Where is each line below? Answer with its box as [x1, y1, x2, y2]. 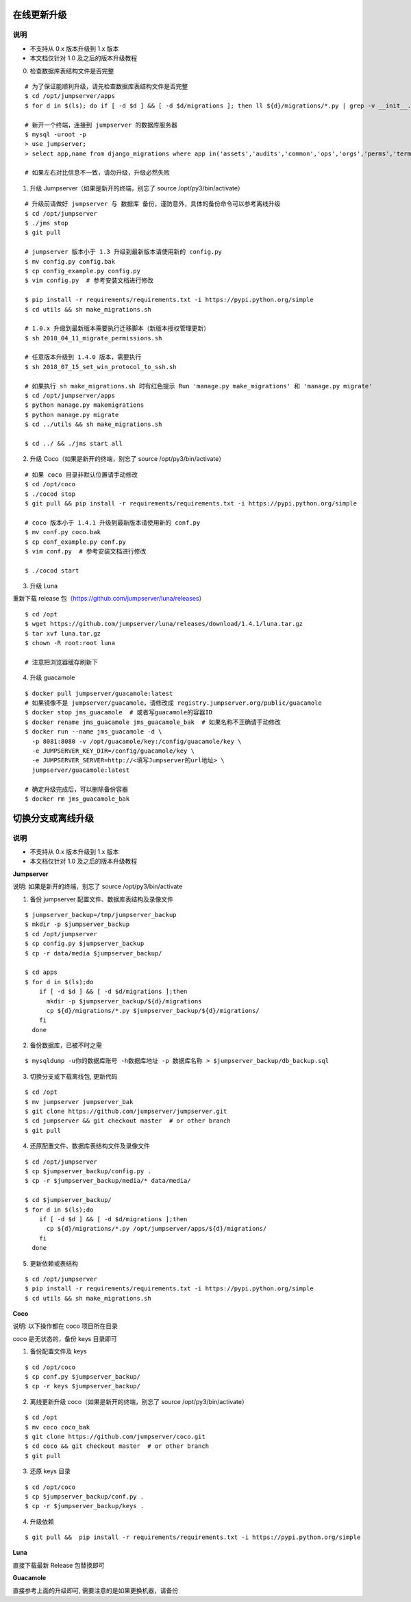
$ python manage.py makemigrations [25, 401, 145, 409]
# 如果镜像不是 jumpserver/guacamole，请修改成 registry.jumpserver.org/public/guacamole [25, 699, 322, 707]
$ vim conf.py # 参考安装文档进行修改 [25, 547, 147, 555]
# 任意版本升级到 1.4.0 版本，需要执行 [25, 353, 142, 361]
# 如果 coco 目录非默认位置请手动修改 [25, 471, 138, 479]
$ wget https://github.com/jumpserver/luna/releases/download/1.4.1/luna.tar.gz [25, 620, 303, 628]
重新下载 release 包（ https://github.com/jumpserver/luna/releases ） [12, 595, 206, 603]
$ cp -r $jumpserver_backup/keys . [25, 1502, 145, 1510]
